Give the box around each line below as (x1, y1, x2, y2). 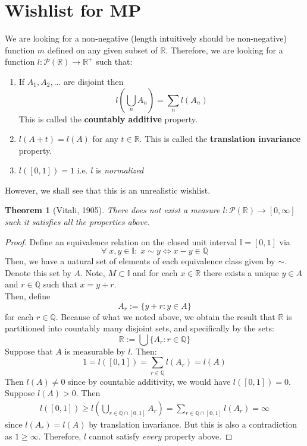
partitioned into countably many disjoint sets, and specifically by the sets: (5, 322, 274, 334)
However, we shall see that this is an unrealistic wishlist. (5, 184, 211, 196)
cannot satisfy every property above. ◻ (89, 429, 233, 442)
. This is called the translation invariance (139, 132, 301, 145)
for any (92, 132, 118, 145)
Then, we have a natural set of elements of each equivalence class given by (5, 255, 275, 267)
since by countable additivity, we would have (68, 375, 231, 387)
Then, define (5, 290, 51, 302)
